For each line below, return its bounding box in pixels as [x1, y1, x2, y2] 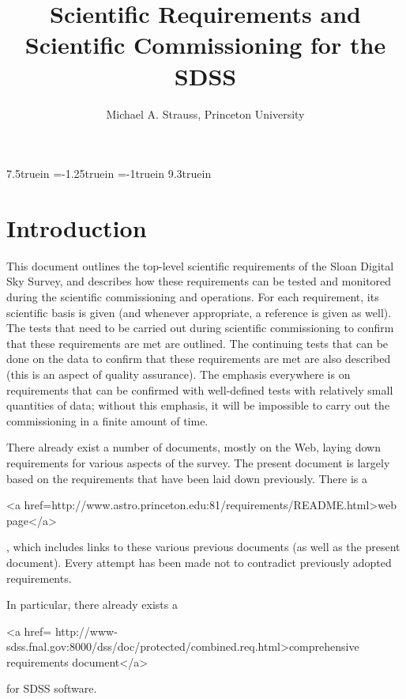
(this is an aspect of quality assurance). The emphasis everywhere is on [6, 365, 351, 382]
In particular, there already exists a [6, 596, 178, 613]
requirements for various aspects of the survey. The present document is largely [6, 454, 390, 470]
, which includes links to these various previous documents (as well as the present [6, 538, 400, 555]
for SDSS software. [6, 680, 97, 697]
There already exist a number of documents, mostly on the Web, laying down [6, 439, 382, 455]
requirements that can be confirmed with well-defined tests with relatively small [6, 381, 393, 398]
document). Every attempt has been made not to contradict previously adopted [6, 554, 392, 570]
